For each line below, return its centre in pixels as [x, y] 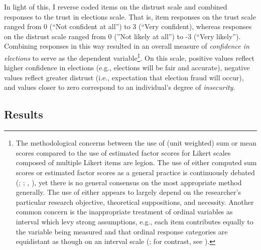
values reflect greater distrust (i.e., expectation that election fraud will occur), [124, 77]
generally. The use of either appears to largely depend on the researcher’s [128, 192]
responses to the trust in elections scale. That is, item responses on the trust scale [130, 16]
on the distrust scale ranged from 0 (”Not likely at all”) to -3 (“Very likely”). [122, 36]
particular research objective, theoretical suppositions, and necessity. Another [135, 202]
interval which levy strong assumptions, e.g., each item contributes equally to [135, 221]
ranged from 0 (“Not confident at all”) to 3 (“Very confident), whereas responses [128, 26]
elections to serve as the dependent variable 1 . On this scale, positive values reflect [129, 57]
